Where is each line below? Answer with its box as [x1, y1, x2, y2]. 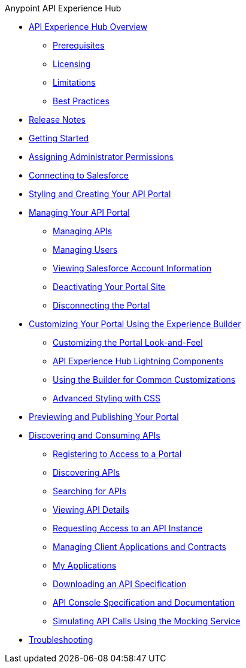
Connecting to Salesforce [29, 170, 129, 180]
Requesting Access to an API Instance [53, 523, 203, 533]
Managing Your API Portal [29, 207, 130, 217]
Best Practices [53, 96, 110, 106]
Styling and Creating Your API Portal [29, 189, 171, 199]
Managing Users [53, 244, 118, 255]
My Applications [53, 560, 117, 570]
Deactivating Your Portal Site [53, 282, 166, 292]
